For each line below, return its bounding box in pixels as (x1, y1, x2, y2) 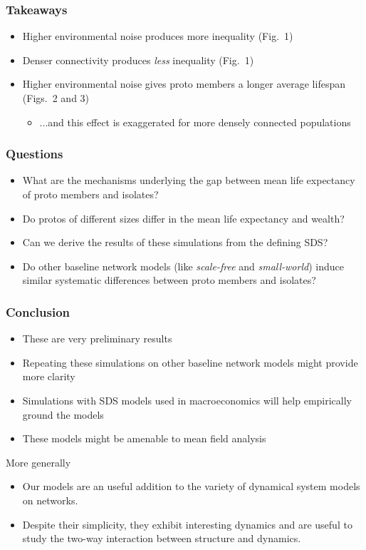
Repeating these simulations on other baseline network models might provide (22, 355, 358, 370)
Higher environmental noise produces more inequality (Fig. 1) (22, 29, 293, 44)
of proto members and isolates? (22, 187, 159, 201)
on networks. (22, 492, 78, 507)
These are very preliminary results (22, 331, 172, 346)
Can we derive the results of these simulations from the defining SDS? (22, 235, 328, 250)
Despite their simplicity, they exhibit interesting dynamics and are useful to (22, 516, 352, 531)
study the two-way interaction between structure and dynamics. (22, 531, 301, 546)
